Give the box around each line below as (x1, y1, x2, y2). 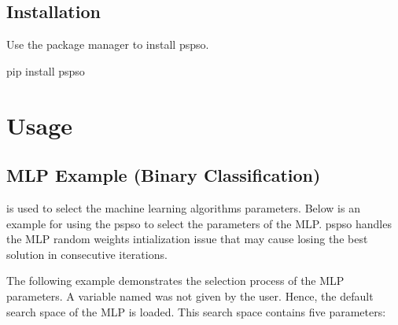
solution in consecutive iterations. (6, 246, 168, 262)
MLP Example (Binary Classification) (6, 163, 321, 187)
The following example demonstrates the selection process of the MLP (6, 272, 345, 289)
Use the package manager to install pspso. (6, 36, 209, 53)
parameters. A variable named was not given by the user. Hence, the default (6, 287, 374, 304)
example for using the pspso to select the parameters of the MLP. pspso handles (6, 215, 392, 231)
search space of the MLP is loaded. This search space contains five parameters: (6, 303, 386, 319)
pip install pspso (6, 62, 85, 79)
